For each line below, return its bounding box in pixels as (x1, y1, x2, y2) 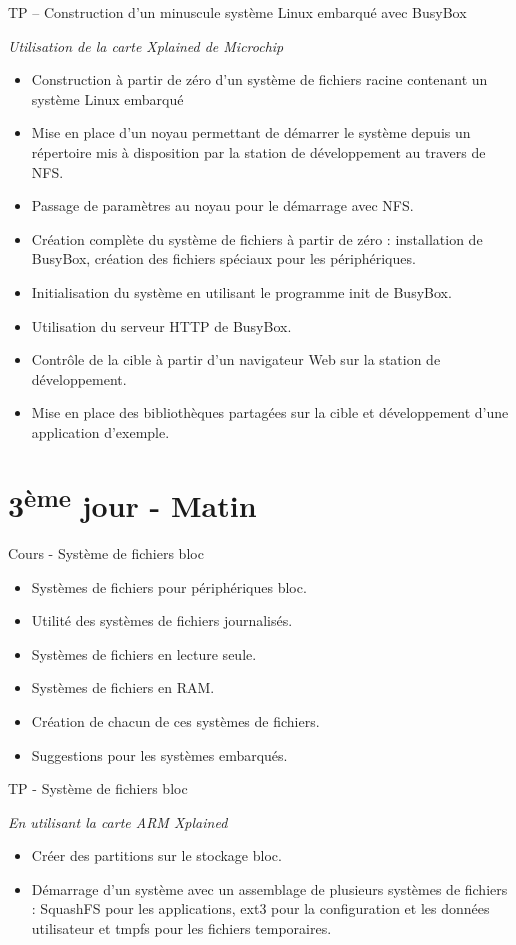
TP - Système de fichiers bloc (8, 778, 188, 799)
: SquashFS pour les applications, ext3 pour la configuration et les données (31, 898, 490, 919)
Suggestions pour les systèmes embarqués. (31, 744, 288, 765)
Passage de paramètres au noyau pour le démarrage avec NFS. (31, 195, 414, 216)
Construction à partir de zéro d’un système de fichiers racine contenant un (31, 69, 488, 90)
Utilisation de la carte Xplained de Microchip (8, 35, 284, 56)
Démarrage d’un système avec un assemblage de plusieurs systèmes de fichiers (31, 878, 508, 899)
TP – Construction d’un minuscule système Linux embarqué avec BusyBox (8, 2, 467, 22)
